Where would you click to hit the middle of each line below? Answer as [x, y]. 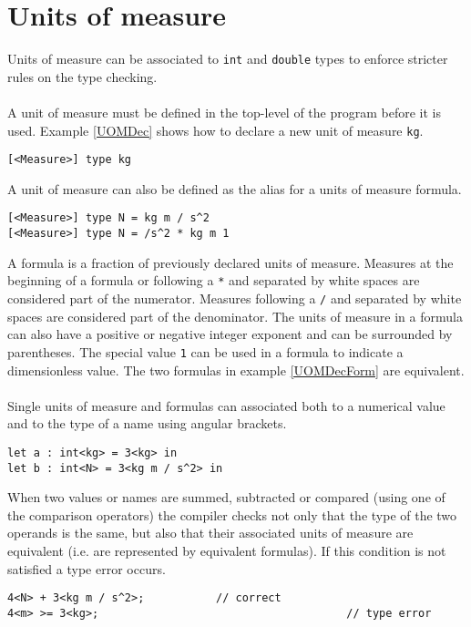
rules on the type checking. [82, 76]
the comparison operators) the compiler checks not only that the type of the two [232, 514]
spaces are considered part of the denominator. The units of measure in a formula [235, 316]
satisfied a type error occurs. [87, 568]
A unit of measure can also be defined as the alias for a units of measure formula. [235, 188]
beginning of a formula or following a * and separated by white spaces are [214, 280]
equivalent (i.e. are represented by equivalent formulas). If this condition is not [227, 550]
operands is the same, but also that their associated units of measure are [210, 533]
